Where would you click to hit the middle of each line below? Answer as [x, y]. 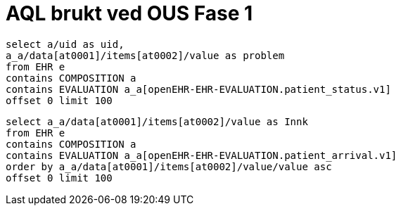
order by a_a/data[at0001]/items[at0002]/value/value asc [169, 166]
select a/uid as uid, [65, 44]
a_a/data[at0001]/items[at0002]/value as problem [145, 55]
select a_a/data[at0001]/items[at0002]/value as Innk [157, 121]
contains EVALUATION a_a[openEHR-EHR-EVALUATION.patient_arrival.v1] [202, 155]
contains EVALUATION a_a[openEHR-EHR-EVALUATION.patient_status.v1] [198, 89]
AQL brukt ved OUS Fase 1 [129, 13]
